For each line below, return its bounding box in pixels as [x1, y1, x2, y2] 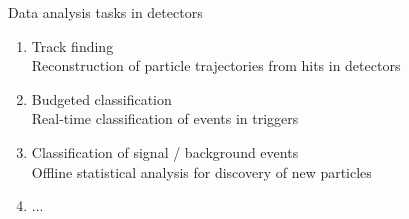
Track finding [31, 35, 114, 56]
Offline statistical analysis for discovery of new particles [31, 161, 372, 182]
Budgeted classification [31, 88, 172, 109]
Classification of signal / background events [31, 141, 299, 162]
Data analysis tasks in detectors [8, 2, 203, 22]
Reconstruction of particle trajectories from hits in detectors [31, 55, 401, 76]
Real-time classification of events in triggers [31, 108, 299, 129]
